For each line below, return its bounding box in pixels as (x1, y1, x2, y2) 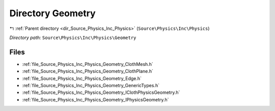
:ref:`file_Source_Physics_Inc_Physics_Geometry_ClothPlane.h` (22, 68, 154, 75)
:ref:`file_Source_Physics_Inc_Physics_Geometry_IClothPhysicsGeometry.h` (22, 89, 180, 96)
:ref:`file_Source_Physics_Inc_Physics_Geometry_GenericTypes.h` (22, 83, 160, 89)
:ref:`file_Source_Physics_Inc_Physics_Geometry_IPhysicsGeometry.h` (22, 96, 169, 102)
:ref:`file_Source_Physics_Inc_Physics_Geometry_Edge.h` (22, 75, 142, 81)
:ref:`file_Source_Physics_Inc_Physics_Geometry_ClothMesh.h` (22, 61, 154, 67)
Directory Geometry (9, 8, 96, 19)
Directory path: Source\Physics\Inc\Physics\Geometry (9, 34, 136, 41)
